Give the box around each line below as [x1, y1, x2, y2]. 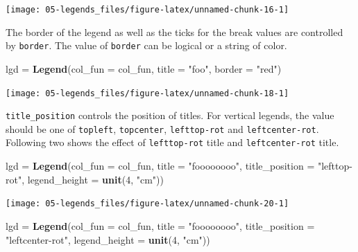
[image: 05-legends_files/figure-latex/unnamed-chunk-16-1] [6, 5, 289, 15]
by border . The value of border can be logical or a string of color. [6, 38, 287, 53]
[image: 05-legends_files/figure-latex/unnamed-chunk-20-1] [6, 199, 289, 209]
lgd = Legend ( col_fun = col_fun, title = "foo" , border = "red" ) [6, 61, 282, 75]
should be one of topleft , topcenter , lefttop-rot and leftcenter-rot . [6, 121, 319, 136]
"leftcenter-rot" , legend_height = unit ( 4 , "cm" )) [6, 232, 210, 246]
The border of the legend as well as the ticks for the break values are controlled [6, 24, 343, 39]
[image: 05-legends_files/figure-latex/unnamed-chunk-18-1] [6, 88, 289, 98]
